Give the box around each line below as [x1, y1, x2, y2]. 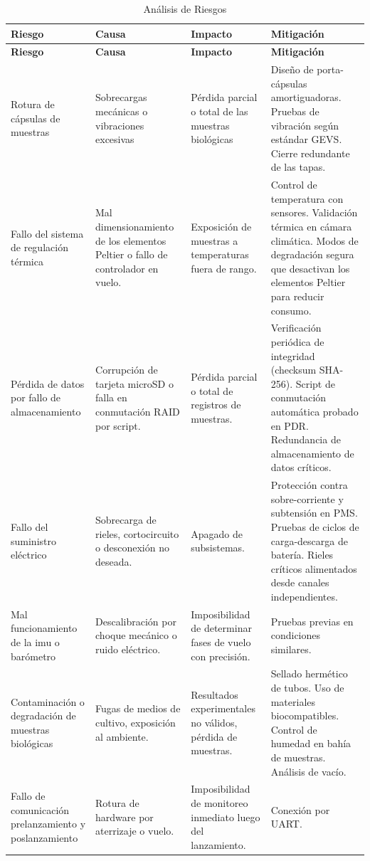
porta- [317, 62, 344, 77]
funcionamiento [11, 620, 78, 635]
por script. [95, 418, 141, 433]
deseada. [95, 554, 132, 569]
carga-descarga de [270, 533, 348, 548]
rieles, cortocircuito [95, 526, 179, 541]
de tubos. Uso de [270, 680, 344, 695]
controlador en [95, 260, 159, 275]
